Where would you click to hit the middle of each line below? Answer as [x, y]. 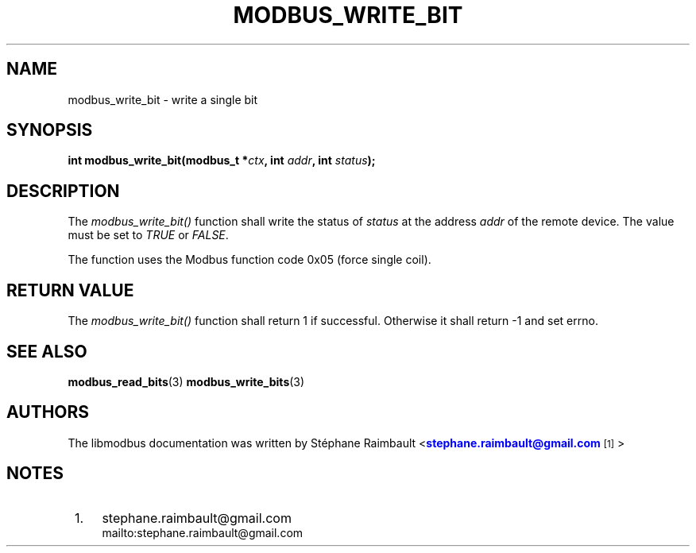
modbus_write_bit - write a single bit [163, 99]
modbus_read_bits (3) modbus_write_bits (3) [186, 381]
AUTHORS [48, 412]
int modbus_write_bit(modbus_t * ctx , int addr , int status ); [222, 160]
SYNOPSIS [50, 130]
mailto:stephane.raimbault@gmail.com [203, 532]
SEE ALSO [47, 351]
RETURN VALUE [70, 290]
